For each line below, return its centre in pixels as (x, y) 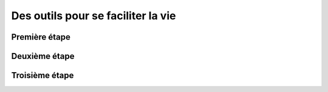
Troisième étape (43, 75)
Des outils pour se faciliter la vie (94, 16)
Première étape (41, 37)
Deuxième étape (43, 56)
